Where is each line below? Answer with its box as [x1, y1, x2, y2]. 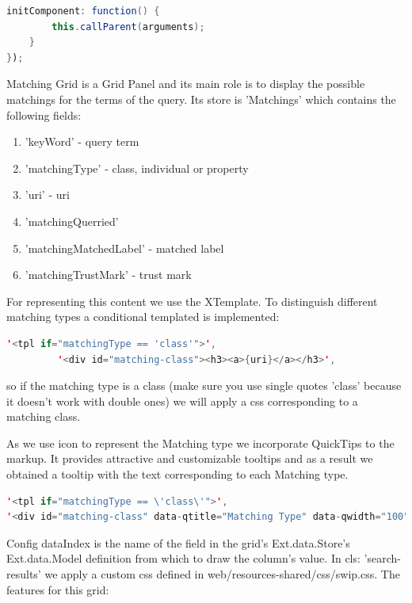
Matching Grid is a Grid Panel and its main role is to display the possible [6, 75, 365, 92]
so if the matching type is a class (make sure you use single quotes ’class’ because [6, 377, 402, 394]
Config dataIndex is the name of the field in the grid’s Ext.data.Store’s [6, 534, 350, 551]
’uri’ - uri [25, 186, 70, 203]
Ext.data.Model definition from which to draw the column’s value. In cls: [6, 550, 360, 567]
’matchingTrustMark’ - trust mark [25, 266, 192, 283]
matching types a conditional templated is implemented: [6, 308, 280, 325]
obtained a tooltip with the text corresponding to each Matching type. [6, 466, 349, 483]
